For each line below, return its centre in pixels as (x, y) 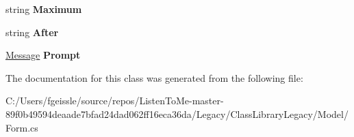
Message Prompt (43, 55)
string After (32, 32)
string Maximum (44, 9)
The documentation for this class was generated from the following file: (154, 77)
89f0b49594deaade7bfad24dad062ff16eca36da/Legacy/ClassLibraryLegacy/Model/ (177, 113)
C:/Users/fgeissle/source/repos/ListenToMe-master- (115, 101)
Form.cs (22, 127)
